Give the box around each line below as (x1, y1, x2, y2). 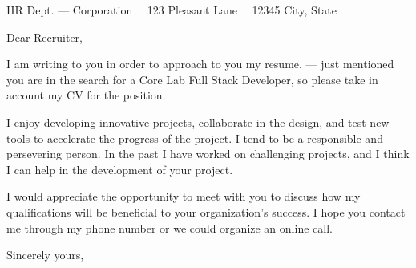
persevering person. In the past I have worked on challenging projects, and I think (6, 145, 410, 162)
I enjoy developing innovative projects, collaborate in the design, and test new (6, 113, 390, 130)
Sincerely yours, (6, 246, 84, 263)
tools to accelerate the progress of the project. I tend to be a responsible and (6, 129, 383, 146)
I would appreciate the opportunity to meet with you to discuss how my (6, 188, 361, 205)
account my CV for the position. (6, 87, 166, 104)
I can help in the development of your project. (6, 160, 233, 177)
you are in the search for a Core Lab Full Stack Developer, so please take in (6, 71, 378, 87)
